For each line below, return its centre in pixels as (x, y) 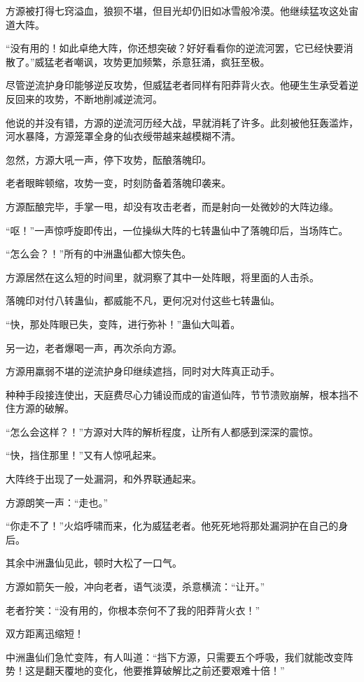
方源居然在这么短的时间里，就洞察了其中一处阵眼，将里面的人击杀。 (162, 277)
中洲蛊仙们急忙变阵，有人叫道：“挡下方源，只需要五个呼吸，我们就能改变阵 (180, 656)
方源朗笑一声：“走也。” (57, 502)
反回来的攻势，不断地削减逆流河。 (84, 98)
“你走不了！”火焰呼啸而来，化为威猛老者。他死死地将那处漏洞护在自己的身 (177, 526)
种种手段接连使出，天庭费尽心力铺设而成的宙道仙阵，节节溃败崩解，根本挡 (177, 394)
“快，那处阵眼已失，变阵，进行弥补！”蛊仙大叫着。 (123, 324)
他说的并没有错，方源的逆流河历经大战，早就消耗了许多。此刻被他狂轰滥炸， (182, 122)
